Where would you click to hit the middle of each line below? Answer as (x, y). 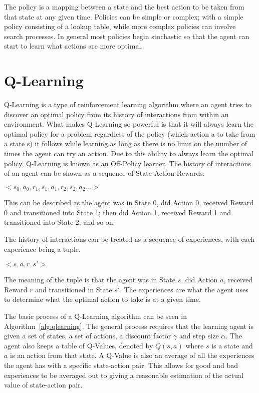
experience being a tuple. (42, 249)
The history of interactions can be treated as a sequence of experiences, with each (129, 239)
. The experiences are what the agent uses (184, 289)
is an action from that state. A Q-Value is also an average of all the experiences (132, 355)
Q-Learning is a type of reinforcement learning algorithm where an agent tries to (128, 104)
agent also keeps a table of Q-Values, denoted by (79, 345)
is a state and (232, 345)
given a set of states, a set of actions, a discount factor (88, 336)
